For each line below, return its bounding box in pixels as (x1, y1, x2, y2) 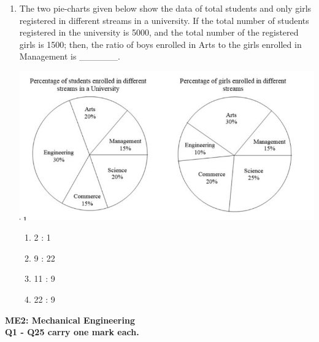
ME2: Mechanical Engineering (5, 313, 135, 326)
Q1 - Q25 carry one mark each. (5, 325, 139, 338)
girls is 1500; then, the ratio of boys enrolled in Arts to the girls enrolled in (19, 37, 302, 50)
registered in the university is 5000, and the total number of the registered (19, 26, 299, 39)
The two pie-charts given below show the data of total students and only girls (19, 2, 312, 14)
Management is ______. (19, 50, 120, 63)
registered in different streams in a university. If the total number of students (19, 14, 309, 26)
